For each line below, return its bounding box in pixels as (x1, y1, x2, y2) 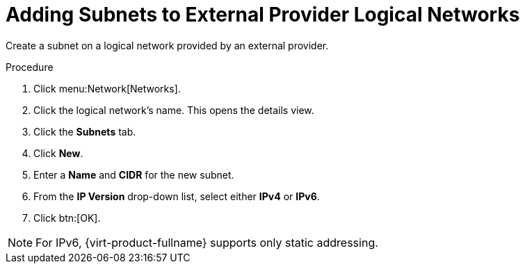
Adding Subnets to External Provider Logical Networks (6, 3, 520, 26)
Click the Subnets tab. (33, 125, 136, 138)
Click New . (33, 147, 83, 159)
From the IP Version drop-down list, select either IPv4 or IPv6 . (33, 190, 320, 202)
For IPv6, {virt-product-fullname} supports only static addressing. (35, 235, 378, 250)
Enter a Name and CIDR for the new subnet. (33, 168, 234, 181)
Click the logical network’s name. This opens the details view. (33, 104, 314, 116)
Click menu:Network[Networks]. (33, 82, 181, 95)
